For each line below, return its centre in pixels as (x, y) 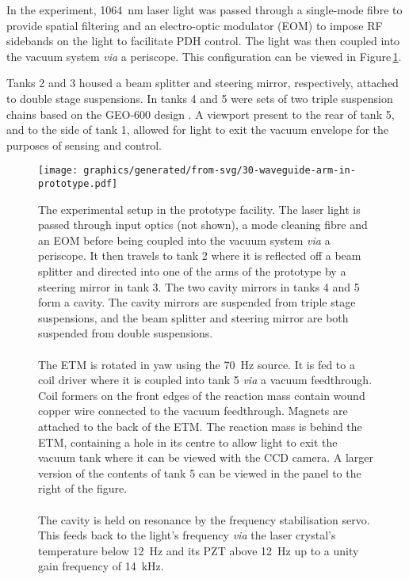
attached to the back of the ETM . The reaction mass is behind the (200, 426)
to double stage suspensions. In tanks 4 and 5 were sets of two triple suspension (200, 98)
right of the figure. (83, 488)
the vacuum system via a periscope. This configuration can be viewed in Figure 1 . (204, 56)
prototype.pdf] (78, 184)
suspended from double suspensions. (126, 333)
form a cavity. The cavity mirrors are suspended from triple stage (197, 302)
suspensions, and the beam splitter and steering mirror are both (193, 317)
